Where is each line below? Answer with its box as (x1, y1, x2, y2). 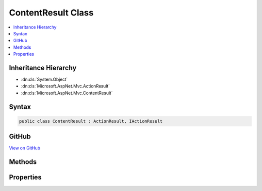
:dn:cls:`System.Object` (21, 76, 68, 82)
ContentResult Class (9, 7, 94, 18)
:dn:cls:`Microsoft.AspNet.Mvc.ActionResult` (21, 83, 110, 89)
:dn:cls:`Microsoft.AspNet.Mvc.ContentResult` (21, 90, 113, 96)
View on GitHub (9, 145, 41, 151)
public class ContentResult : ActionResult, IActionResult (19, 118, 163, 124)
